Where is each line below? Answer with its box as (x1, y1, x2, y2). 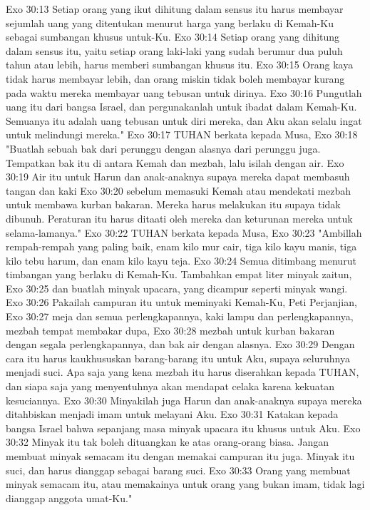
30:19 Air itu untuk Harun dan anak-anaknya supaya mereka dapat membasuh (6, 169, 350, 184)
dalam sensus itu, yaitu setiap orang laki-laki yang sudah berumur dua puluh (6, 43, 343, 58)
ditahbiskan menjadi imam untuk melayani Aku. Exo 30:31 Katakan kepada (6, 407, 339, 422)
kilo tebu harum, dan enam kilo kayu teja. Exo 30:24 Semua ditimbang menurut (6, 253, 356, 267)
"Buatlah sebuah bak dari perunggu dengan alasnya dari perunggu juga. (6, 141, 321, 155)
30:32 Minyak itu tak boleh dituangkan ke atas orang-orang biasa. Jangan (6, 434, 329, 449)
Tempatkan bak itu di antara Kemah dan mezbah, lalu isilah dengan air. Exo (6, 155, 344, 170)
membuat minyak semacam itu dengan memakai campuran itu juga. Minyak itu (6, 449, 355, 463)
